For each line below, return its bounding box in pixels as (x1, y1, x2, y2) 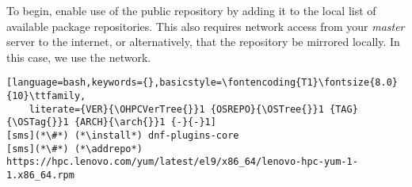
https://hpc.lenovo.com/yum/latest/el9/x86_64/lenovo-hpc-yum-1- (6, 156, 358, 168)
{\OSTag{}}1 (6, 116, 69, 128)
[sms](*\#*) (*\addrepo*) (6, 143, 143, 155)
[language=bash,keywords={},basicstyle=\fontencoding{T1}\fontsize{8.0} (6, 77, 398, 89)
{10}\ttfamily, (6, 90, 86, 102)
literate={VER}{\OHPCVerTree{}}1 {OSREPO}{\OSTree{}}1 (29, 103, 324, 115)
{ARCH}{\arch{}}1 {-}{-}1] (74, 116, 216, 128)
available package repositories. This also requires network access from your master (6, 17, 405, 34)
